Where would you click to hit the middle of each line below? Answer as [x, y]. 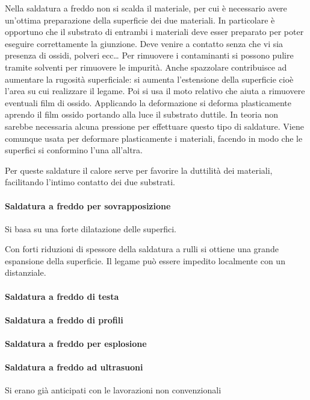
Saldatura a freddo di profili [64, 319]
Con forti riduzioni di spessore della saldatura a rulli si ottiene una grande [142, 249]
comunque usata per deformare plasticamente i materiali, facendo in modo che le [154, 138]
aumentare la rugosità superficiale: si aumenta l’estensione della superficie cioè [149, 79]
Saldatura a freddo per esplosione [76, 344]
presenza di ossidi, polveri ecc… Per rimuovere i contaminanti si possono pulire [149, 55]
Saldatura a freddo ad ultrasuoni [74, 367]
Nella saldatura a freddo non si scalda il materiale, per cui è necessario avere [146, 8]
